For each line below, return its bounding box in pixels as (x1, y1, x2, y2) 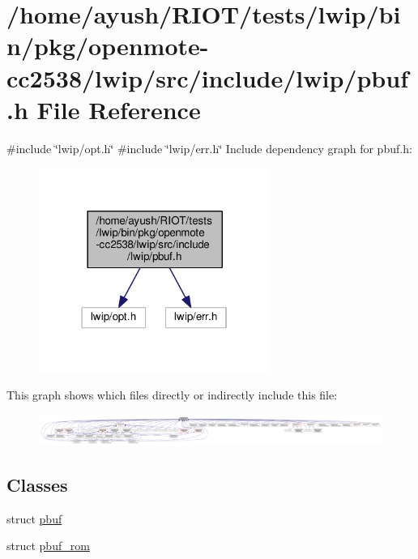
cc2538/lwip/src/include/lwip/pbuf (6, 61, 408, 94)
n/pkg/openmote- (6, 29, 209, 62)
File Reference (36, 92, 201, 126)
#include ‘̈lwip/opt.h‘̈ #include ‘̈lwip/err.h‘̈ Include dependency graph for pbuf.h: (6, 139, 412, 156)
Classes (6, 472, 68, 497)
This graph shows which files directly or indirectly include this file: (6, 386, 338, 403)
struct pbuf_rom (6, 537, 90, 554)
